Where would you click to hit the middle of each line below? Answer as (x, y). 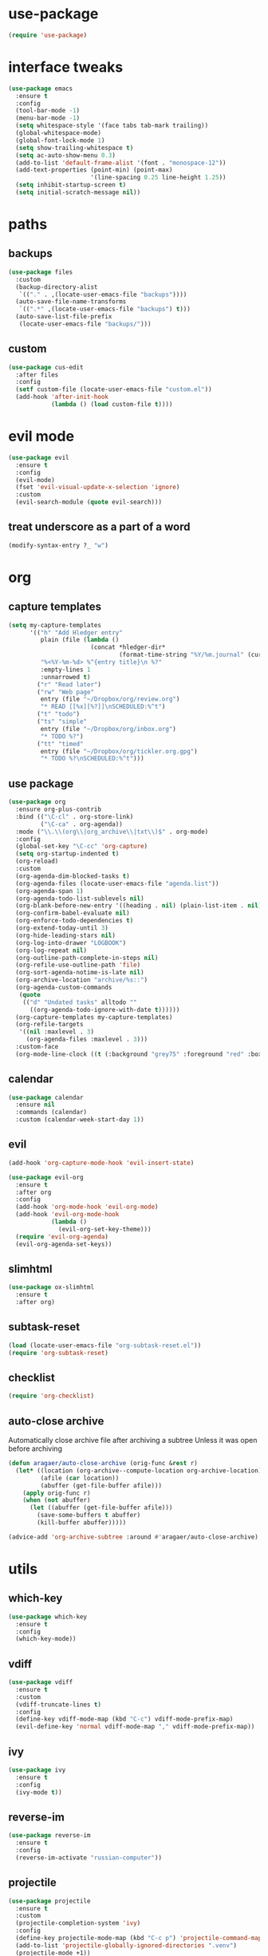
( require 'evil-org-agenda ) (62, 1237)
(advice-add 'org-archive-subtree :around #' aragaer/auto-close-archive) (134, 1537)
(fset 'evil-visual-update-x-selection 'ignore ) (98, 488)
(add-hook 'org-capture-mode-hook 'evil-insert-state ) (101, 1163)
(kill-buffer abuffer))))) (82, 1523)
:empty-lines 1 (65, 670)
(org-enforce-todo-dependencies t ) (75, 921)
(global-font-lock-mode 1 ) (60, 140)
